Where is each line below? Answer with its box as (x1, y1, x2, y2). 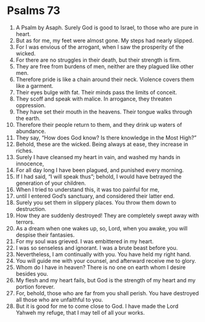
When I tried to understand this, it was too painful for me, (15, 185, 160, 193)
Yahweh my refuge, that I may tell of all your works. (15, 309, 145, 316)
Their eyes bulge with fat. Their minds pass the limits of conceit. (15, 88, 178, 96)
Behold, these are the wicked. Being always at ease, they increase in (15, 140, 189, 148)
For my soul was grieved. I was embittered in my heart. (15, 237, 154, 245)
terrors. (15, 218, 35, 226)
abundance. (15, 127, 46, 135)
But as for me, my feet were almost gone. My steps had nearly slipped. (15, 37, 194, 44)
